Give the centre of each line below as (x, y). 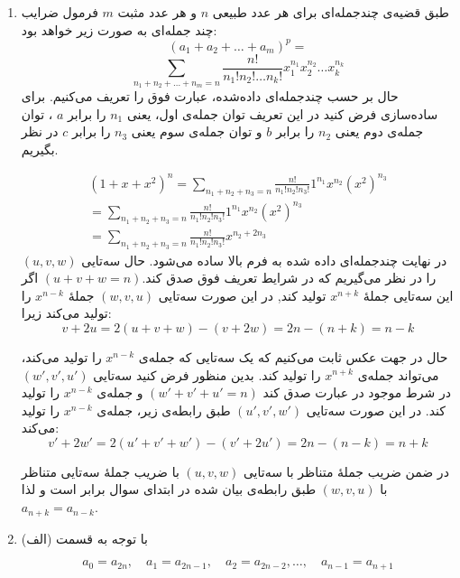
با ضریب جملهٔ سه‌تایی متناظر (100, 471)
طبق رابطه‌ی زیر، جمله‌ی (164, 410)
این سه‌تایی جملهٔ (408, 295)
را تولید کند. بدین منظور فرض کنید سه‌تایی (207, 374)
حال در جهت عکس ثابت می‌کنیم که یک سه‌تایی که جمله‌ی (293, 356)
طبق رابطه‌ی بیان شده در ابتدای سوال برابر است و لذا (169, 489)
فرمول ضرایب (60, 12)
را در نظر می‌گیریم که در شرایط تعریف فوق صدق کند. (289, 278)
